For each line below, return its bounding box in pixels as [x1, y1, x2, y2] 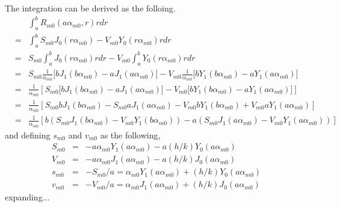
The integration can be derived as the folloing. [5, 2, 176, 14]
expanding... [5, 191, 50, 203]
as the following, [100, 128, 161, 141]
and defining [5, 128, 51, 141]
